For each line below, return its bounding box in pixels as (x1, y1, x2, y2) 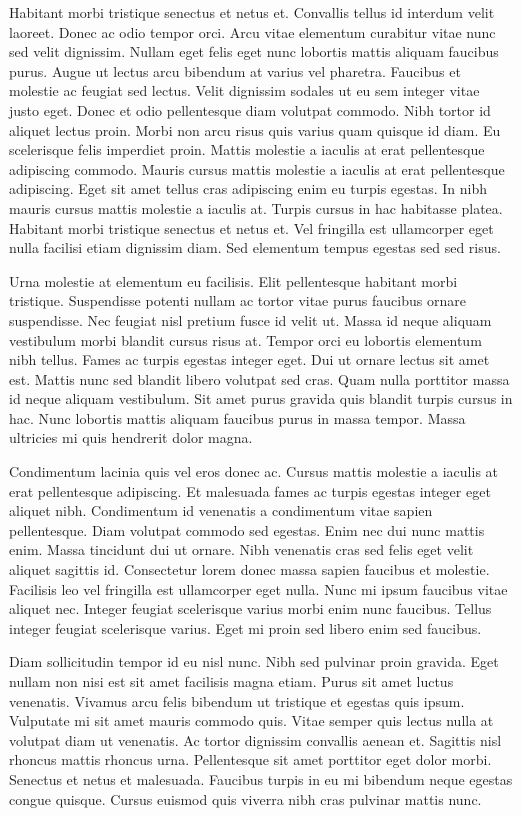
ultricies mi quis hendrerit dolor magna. (9, 427, 253, 448)
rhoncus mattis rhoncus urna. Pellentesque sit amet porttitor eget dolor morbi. (9, 749, 492, 770)
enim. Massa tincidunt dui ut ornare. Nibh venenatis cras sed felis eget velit (9, 539, 474, 560)
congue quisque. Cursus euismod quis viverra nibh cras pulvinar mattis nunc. (9, 788, 482, 809)
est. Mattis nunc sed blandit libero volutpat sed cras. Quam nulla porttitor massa (9, 368, 510, 389)
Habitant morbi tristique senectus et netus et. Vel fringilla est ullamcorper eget (9, 217, 494, 238)
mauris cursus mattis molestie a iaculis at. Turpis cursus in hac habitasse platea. (9, 197, 503, 218)
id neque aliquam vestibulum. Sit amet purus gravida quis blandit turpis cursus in (9, 388, 513, 409)
